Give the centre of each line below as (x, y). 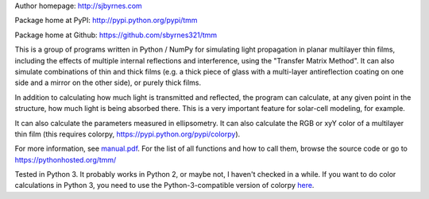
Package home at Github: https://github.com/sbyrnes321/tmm (116, 35)
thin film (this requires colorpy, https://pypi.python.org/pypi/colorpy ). (128, 134)
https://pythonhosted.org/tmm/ (66, 159)
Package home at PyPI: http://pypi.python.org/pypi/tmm (106, 21)
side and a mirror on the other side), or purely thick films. (108, 82)
